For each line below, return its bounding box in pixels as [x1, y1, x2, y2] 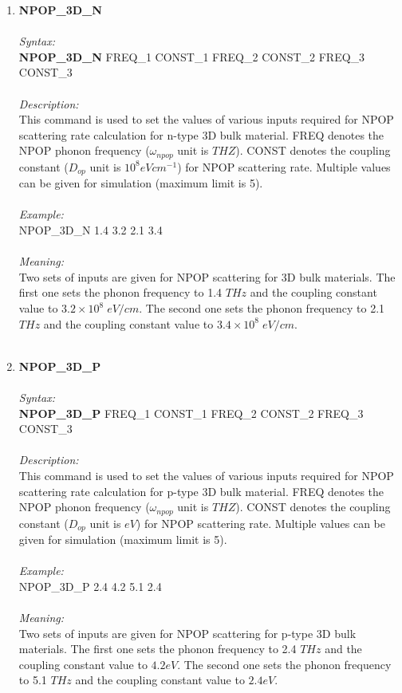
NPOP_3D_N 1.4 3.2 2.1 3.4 [18, 222, 163, 238]
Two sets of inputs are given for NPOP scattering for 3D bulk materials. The [18, 268, 396, 285]
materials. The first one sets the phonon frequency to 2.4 [18, 640, 297, 657]
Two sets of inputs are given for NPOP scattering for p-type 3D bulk [18, 624, 357, 641]
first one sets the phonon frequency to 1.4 [18, 284, 223, 301]
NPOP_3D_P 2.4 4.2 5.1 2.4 [18, 577, 162, 594]
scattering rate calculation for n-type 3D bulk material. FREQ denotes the [18, 126, 384, 143]
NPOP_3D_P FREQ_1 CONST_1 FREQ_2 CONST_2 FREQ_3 [18, 404, 364, 421]
